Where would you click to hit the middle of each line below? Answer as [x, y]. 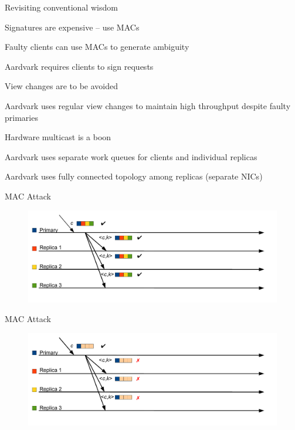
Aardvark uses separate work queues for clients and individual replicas [131, 156]
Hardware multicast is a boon [58, 137]
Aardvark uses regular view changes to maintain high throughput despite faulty [148, 105]
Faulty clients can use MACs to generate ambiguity [97, 47]
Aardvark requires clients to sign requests [79, 66]
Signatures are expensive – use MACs [72, 27]
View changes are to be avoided [61, 86]
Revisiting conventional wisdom [61, 7]
